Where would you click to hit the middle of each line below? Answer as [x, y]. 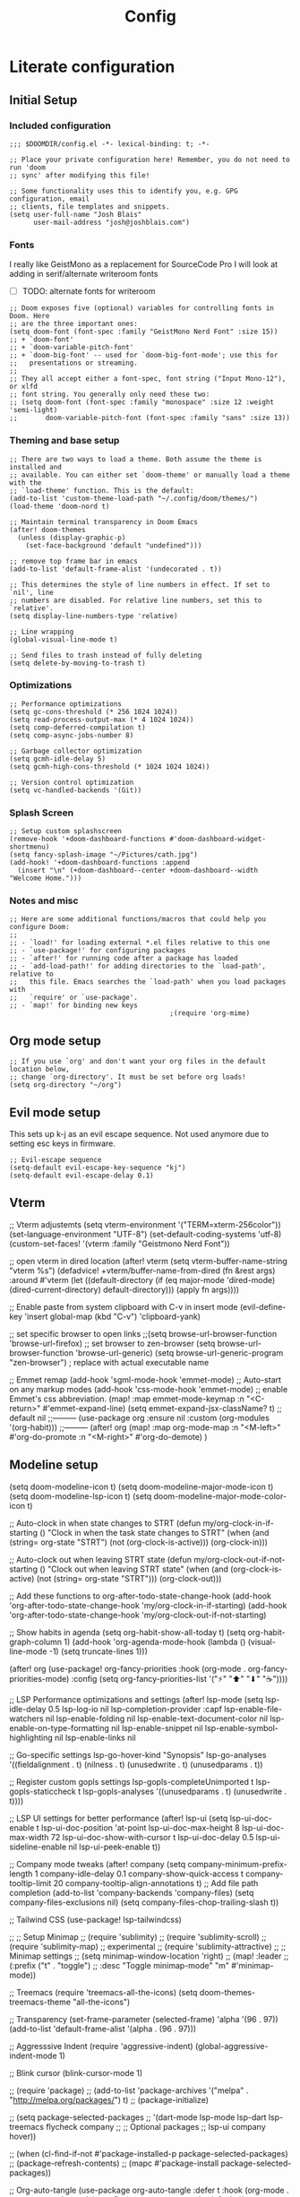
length [21, 1874]
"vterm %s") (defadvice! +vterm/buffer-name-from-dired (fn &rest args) [142, 1271]
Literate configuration [92, 67]
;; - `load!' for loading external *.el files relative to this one [140, 943]
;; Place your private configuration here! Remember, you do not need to [150, 159]
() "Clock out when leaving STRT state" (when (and [134, 1569]
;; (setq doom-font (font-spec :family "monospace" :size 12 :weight [142, 402]
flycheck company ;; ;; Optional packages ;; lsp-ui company [156, 2126]
